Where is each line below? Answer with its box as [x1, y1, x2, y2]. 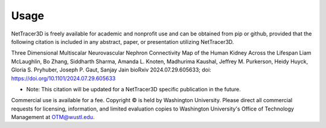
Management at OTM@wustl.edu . [11, 114, 95, 121]
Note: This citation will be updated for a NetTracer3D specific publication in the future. [26, 85, 241, 93]
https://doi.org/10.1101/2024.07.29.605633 [11, 75, 116, 82]
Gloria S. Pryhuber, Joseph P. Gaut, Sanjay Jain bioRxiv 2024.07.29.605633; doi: [11, 66, 211, 73]
